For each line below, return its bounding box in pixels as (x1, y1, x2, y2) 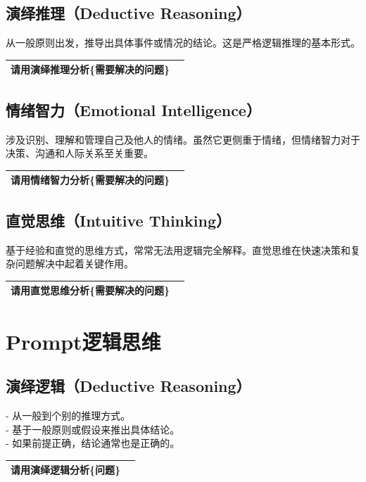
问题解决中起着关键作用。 (15, 256, 134, 271)
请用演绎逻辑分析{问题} (11, 462, 121, 477)
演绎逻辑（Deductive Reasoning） (6, 375, 251, 397)
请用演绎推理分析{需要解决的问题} (11, 62, 170, 77)
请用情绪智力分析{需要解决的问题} (11, 172, 170, 187)
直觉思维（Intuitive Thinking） (6, 209, 231, 231)
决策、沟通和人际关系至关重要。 (6, 146, 153, 160)
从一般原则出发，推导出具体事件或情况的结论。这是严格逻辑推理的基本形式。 (6, 35, 360, 50)
